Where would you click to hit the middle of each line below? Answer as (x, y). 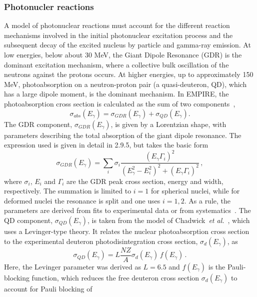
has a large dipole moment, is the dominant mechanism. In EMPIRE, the (116, 94)
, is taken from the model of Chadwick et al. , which (169, 220)
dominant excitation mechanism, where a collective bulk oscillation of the (116, 64)
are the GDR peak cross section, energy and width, (145, 181)
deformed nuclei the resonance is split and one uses (82, 200)
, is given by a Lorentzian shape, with (168, 124)
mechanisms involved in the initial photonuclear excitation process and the (118, 35)
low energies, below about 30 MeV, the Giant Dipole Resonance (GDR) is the (123, 54)
